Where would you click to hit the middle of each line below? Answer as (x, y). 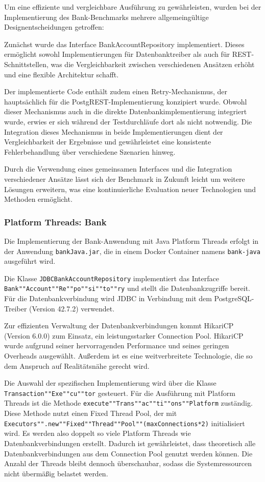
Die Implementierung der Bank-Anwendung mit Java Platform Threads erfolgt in (131, 240)
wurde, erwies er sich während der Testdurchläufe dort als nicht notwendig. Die (128, 121)
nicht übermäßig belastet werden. (56, 473)
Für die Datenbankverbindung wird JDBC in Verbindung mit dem (108, 298)
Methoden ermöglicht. (38, 199)
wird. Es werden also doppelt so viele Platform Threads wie (98, 433)
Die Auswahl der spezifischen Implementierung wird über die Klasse (110, 383)
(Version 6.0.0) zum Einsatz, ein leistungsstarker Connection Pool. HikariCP (124, 335)
